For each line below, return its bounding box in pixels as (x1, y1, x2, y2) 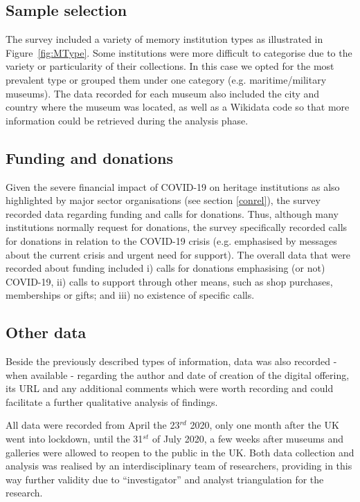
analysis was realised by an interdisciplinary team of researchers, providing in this (6, 458, 352, 473)
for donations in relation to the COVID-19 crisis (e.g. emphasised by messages (6, 233, 337, 248)
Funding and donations (6, 147, 174, 168)
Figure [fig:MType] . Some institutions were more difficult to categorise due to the (6, 45, 352, 59)
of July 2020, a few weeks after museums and (152, 431, 344, 446)
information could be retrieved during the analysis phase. (6, 113, 249, 127)
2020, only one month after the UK (190, 418, 339, 432)
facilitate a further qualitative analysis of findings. (6, 394, 218, 409)
